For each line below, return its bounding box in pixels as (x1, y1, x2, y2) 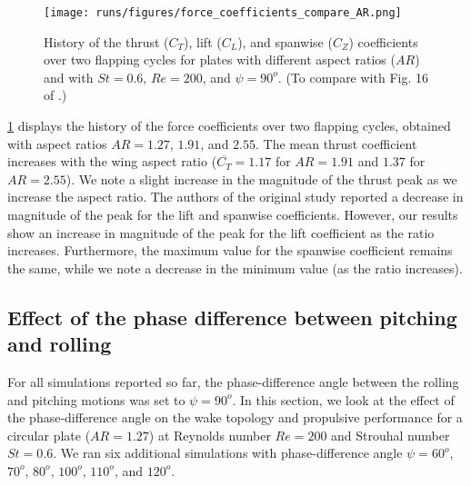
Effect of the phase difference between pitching (7, 303, 457, 331)
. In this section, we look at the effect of (232, 390, 455, 409)
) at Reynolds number (148, 425, 271, 444)
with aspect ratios (7, 134, 107, 153)
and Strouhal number (331, 425, 450, 444)
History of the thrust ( (44, 32, 169, 51)
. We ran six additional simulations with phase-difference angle (53, 443, 403, 462)
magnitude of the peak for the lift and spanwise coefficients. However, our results (7, 205, 458, 223)
